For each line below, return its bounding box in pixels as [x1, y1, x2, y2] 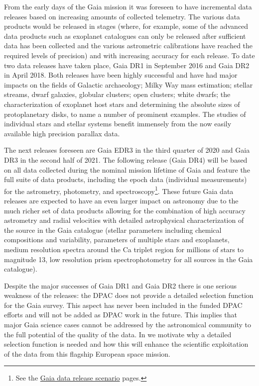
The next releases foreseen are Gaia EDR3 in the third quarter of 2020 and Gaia [4, 145, 250, 155]
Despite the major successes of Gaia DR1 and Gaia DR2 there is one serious [4, 280, 237, 290]
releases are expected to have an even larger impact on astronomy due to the [4, 195, 239, 205]
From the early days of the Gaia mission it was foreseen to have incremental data [4, 1, 252, 11]
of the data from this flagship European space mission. [4, 348, 170, 359]
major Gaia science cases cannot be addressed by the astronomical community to [4, 319, 252, 330]
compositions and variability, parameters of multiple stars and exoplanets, [4, 234, 230, 245]
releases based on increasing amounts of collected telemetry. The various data [4, 11, 240, 21]
